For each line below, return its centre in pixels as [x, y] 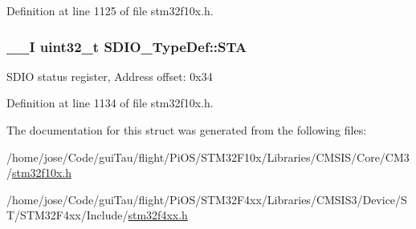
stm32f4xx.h [158, 215]
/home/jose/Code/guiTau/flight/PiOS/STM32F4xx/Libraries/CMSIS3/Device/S [207, 199]
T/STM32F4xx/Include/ [67, 215]
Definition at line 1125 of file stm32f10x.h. [110, 10]
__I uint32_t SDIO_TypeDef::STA [127, 46]
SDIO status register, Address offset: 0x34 [110, 76]
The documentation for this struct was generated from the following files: [187, 130]
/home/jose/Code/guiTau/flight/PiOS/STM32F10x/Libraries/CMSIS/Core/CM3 [208, 157]
